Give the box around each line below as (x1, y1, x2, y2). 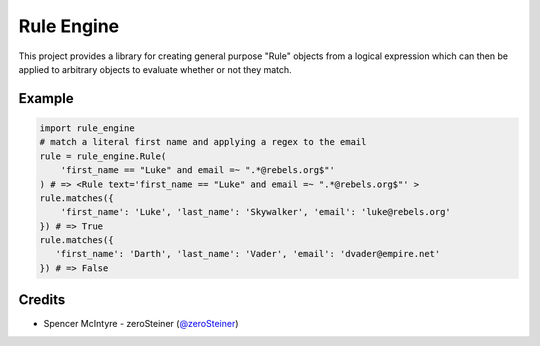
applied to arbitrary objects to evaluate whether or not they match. (18, 63, 292, 75)
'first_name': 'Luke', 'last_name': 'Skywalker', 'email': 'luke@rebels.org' (60, 206, 452, 218)
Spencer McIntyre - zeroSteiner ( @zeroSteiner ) (43, 318, 239, 330)
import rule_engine (39, 122, 135, 134)
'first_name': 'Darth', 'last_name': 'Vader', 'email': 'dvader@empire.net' (55, 248, 441, 260)
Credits (18, 291, 66, 309)
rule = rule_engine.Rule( (39, 150, 167, 162)
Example (18, 90, 74, 107)
